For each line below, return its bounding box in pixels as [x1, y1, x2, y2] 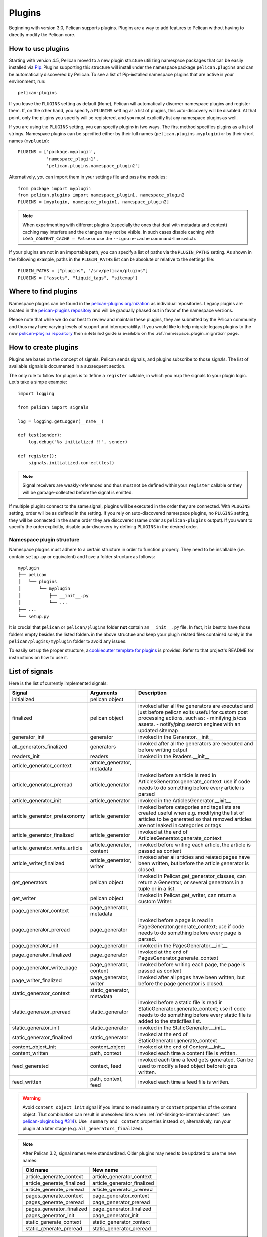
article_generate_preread [25, 1186, 84, 1193]
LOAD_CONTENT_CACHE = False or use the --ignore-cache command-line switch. [22, 236, 196, 242]
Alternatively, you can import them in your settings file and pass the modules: [9, 174, 167, 180]
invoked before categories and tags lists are [138, 804, 241, 810]
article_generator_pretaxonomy [12, 813, 85, 820]
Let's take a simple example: [9, 379, 67, 385]
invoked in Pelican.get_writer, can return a [138, 892, 236, 899]
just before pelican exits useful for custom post [138, 709, 248, 715]
